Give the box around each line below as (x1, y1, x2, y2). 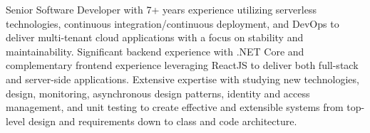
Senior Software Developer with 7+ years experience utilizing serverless (6, 2, 317, 16)
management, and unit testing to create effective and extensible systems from (6, 100, 344, 115)
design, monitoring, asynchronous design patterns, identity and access (6, 85, 310, 100)
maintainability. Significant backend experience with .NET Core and (6, 43, 304, 58)
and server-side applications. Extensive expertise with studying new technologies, (6, 71, 359, 86)
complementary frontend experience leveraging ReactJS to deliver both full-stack (6, 58, 359, 73)
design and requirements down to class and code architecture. (28, 113, 297, 128)
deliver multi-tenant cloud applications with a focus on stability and (6, 30, 304, 45)
